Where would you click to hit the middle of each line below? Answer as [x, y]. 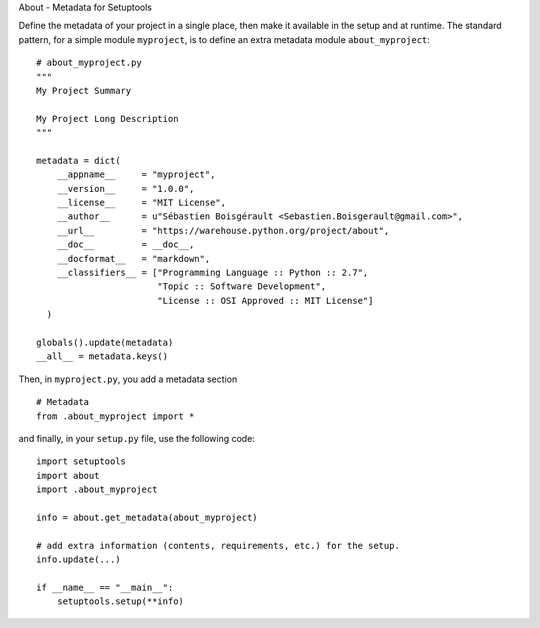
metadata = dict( [78, 160]
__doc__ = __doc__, [125, 244]
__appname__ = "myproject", [136, 174]
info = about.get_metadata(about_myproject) [147, 517]
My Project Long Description [107, 118]
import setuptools [81, 461]
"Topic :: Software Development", [241, 286]
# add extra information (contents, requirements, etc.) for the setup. [218, 545]
